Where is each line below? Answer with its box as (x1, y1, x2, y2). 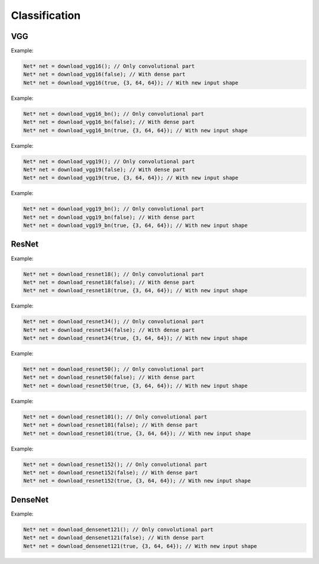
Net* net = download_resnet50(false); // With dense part (23, 374, 195, 381)
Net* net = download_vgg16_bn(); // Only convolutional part (23, 110, 204, 117)
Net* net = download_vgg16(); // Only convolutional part (23, 63, 195, 70)
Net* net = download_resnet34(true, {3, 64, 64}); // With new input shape (23, 335, 248, 342)
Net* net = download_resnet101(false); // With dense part (23, 422, 198, 429)
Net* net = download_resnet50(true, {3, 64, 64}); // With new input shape (23, 382, 248, 389)
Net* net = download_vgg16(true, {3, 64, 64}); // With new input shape (23, 79, 239, 86)
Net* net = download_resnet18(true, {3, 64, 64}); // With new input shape (23, 287, 248, 294)
